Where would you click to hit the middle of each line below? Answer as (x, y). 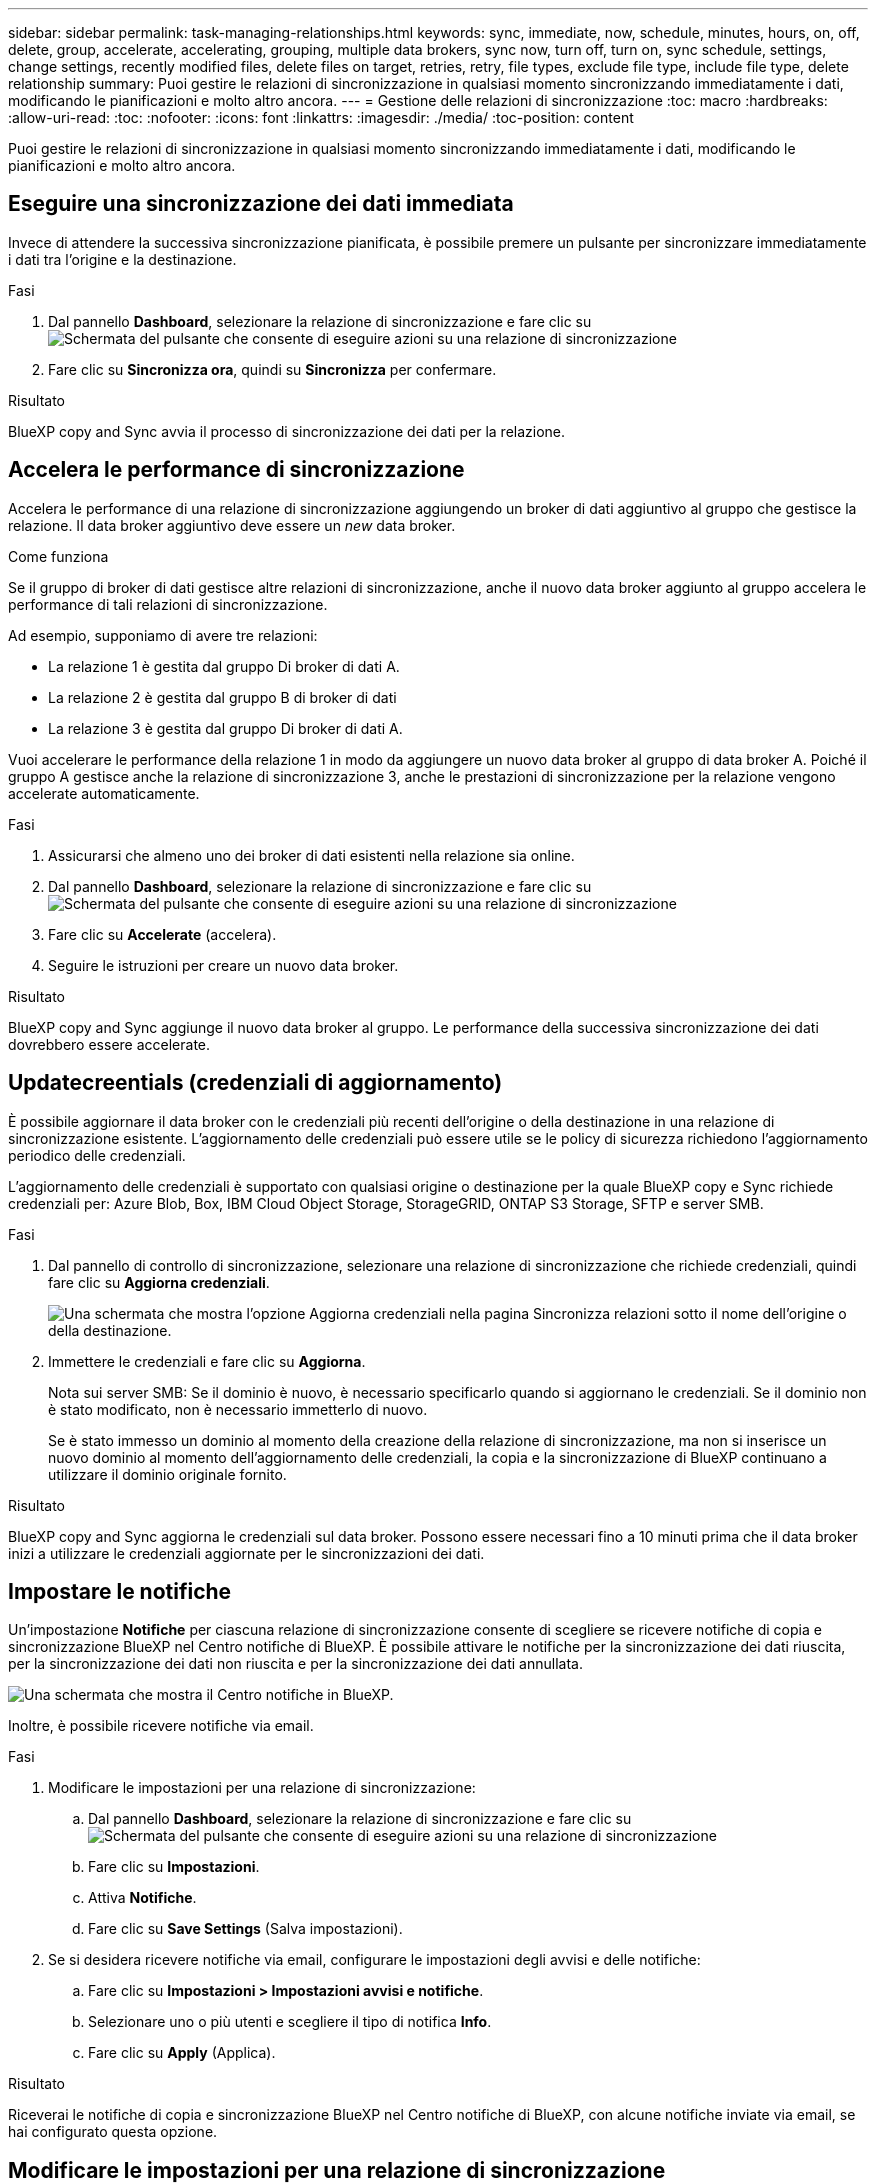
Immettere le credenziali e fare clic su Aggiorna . (207, 1361)
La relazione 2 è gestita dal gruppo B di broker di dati (222, 697)
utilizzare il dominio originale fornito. (167, 1474)
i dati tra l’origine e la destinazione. (122, 259)
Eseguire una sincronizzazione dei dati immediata (261, 204)
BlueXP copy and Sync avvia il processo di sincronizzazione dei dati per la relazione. (287, 431)
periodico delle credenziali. (97, 1155)
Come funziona (58, 556)
